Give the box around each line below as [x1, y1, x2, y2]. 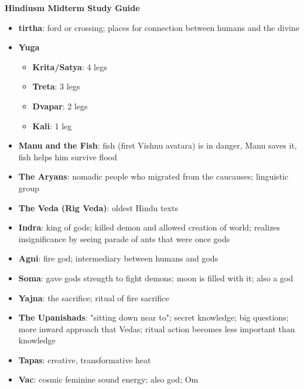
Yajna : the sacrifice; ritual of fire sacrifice [18, 291, 169, 304]
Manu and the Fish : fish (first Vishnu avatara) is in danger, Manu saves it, [18, 139, 297, 152]
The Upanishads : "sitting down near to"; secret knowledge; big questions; [18, 311, 289, 323]
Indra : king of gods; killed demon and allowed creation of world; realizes [18, 221, 281, 233]
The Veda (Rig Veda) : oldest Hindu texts [18, 201, 178, 214]
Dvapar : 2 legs [32, 99, 88, 112]
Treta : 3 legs [32, 80, 80, 92]
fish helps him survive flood [18, 150, 117, 163]
